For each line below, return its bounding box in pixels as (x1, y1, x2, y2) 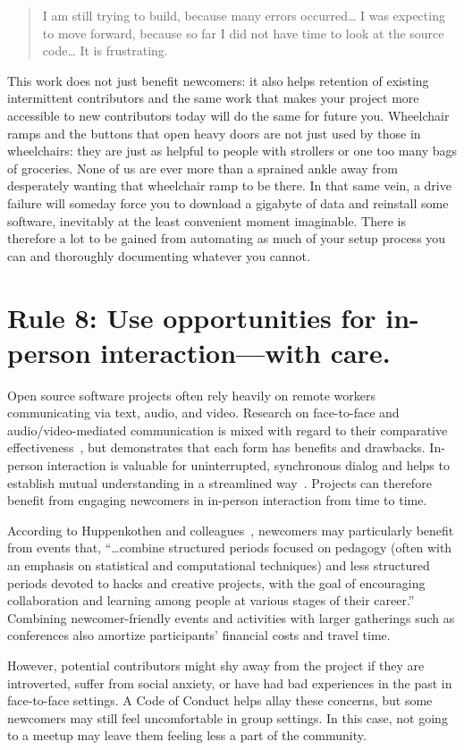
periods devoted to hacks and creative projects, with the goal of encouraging (7, 573, 426, 592)
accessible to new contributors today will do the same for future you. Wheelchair (7, 105, 450, 124)
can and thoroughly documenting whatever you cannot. (7, 246, 310, 265)
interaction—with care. (100, 333, 391, 370)
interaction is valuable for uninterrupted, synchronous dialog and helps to (46, 456, 450, 474)
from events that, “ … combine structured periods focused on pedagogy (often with (7, 538, 452, 557)
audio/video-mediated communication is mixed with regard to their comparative (7, 420, 448, 439)
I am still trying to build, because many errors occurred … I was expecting (42, 6, 445, 24)
